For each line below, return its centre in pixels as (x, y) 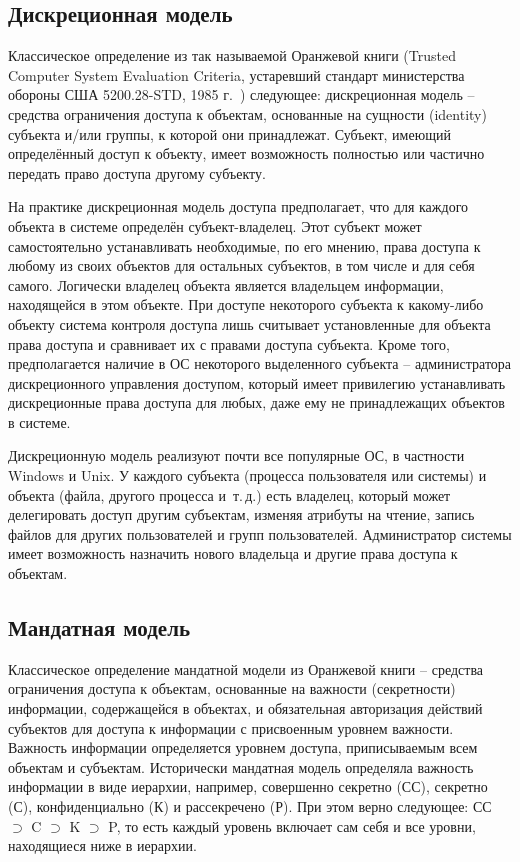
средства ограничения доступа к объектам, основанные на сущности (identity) (247, 113)
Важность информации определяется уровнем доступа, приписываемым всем (243, 747)
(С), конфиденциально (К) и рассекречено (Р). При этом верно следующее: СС (250, 806)
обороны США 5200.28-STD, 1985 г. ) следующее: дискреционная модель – (241, 94)
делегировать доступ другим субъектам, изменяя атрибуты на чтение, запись (241, 514)
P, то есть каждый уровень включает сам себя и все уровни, (292, 825)
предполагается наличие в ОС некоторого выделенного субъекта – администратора (260, 363)
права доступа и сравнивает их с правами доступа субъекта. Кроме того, (229, 343)
